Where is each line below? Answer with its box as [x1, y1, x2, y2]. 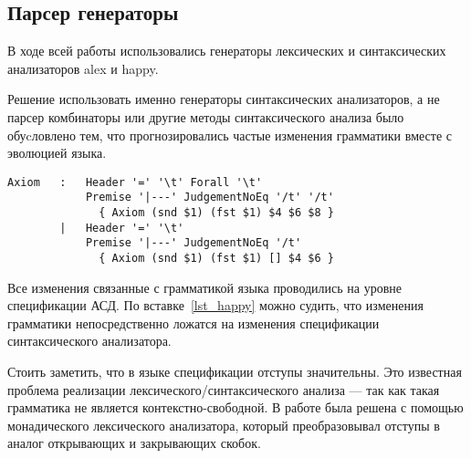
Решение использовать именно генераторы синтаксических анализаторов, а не [7, 89, 440, 109]
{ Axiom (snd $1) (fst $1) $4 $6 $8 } [99, 206, 334, 220]
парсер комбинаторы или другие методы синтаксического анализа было [7, 107, 404, 126]
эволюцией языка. [7, 143, 107, 162]
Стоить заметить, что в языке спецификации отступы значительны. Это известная [7, 362, 462, 381]
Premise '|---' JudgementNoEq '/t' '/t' [85, 191, 334, 204]
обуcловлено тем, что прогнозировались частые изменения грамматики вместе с [7, 125, 452, 144]
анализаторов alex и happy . [7, 58, 159, 78]
